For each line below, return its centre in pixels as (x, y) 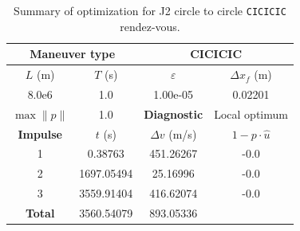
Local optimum (251, 114)
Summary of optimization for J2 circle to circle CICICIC (150, 10)
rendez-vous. (150, 26)
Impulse (40, 133)
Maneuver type (73, 54)
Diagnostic (174, 114)
